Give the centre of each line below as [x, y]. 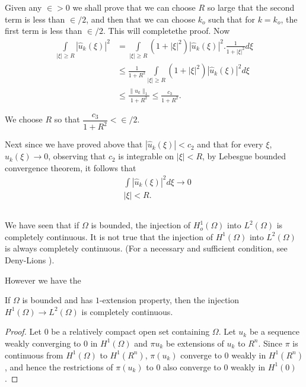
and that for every [230, 144]
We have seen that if [42, 225]
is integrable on [146, 156]
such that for [232, 19]
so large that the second [251, 7]
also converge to [192, 366]
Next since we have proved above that [74, 144]
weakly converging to [43, 343]
